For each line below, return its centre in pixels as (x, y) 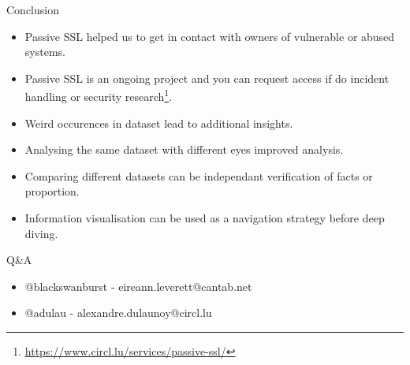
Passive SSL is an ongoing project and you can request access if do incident (207, 78)
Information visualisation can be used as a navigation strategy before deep (205, 218)
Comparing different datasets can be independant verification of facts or (199, 175)
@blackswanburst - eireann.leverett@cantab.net (138, 286)
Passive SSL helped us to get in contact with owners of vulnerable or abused (210, 36)
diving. (41, 233)
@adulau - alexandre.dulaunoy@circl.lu (118, 313)
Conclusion (33, 9)
